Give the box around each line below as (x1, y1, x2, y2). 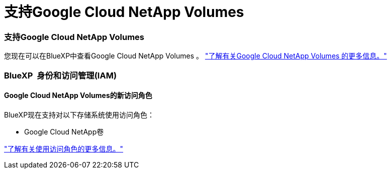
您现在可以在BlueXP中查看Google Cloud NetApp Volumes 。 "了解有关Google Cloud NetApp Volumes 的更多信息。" (4, 51, 387, 60)
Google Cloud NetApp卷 (24, 127, 104, 136)
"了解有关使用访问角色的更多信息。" (4, 144, 124, 153)
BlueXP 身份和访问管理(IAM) (4, 70, 117, 80)
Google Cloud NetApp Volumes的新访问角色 (4, 91, 152, 100)
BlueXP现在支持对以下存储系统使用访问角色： (4, 110, 155, 119)
